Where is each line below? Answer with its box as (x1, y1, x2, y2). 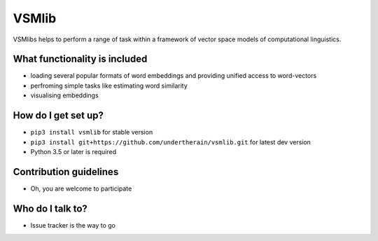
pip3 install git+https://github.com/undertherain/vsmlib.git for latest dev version (30, 137, 311, 146)
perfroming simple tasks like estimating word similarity (30, 81, 188, 90)
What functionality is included (13, 53, 148, 65)
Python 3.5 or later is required (30, 147, 117, 156)
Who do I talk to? (13, 202, 87, 214)
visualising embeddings (30, 91, 99, 99)
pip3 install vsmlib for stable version (30, 128, 153, 137)
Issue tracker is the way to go (30, 221, 115, 229)
